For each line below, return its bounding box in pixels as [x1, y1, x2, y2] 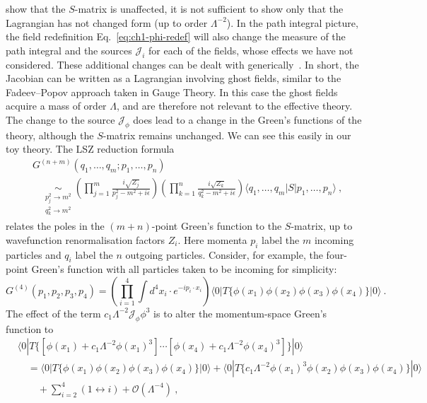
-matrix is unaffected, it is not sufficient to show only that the [74, 1, 344, 16]
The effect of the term [6, 305, 101, 320]
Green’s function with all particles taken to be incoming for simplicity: [31, 262, 337, 276]
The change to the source [6, 112, 115, 127]
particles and [6, 247, 62, 262]
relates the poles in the [6, 218, 105, 233]
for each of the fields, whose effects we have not [148, 42, 353, 57]
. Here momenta [177, 232, 247, 247]
